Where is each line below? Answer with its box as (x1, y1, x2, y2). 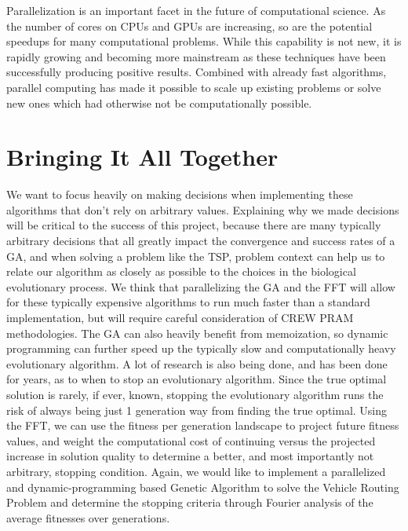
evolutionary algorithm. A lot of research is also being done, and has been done (6, 355, 388, 372)
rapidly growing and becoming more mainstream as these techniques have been (6, 48, 386, 64)
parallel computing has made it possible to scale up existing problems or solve (6, 79, 381, 95)
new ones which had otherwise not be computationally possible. (6, 94, 312, 111)
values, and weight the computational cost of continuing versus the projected (6, 432, 376, 449)
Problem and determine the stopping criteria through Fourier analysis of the (6, 494, 373, 511)
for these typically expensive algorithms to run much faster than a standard (6, 294, 370, 310)
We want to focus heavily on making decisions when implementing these (6, 186, 353, 203)
